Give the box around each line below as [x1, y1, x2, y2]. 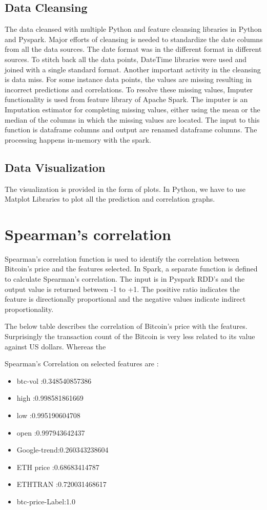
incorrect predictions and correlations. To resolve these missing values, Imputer [5, 84, 253, 94]
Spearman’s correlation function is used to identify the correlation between [5, 253, 239, 264]
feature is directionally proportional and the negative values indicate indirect [5, 293, 246, 304]
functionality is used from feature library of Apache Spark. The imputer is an [5, 94, 248, 105]
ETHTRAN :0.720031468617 [16, 479, 107, 489]
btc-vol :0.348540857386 [16, 375, 92, 386]
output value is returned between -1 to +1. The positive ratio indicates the [5, 283, 240, 294]
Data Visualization [5, 159, 106, 175]
